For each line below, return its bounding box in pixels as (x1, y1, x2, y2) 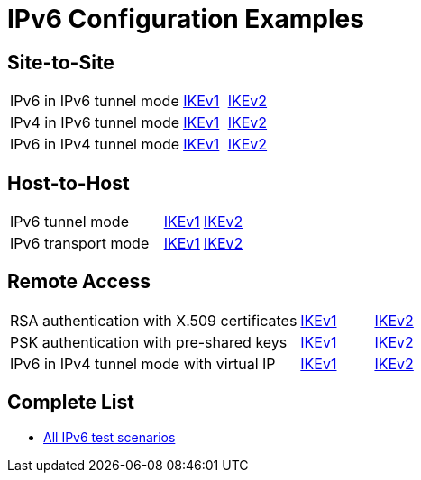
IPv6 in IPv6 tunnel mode (10, 92, 179, 111)
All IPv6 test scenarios (43, 429, 176, 445)
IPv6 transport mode (10, 234, 150, 253)
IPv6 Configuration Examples (7, 4, 364, 34)
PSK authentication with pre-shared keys (10, 332, 288, 351)
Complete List (7, 391, 135, 414)
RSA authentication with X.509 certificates (10, 311, 297, 330)
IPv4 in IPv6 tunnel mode (10, 113, 180, 132)
